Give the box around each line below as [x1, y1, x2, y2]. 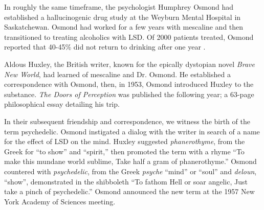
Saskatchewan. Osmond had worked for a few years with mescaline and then [4, 21, 244, 32]
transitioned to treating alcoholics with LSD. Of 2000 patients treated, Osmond [4, 31, 254, 42]
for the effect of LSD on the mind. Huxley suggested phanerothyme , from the [4, 136, 245, 147]
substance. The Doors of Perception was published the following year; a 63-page [4, 88, 254, 99]
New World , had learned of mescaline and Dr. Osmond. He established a [4, 68, 231, 79]
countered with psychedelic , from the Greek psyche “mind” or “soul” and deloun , [4, 166, 257, 176]
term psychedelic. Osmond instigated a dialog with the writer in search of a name [4, 126, 260, 136]
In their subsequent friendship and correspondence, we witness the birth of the [4, 115, 250, 126]
